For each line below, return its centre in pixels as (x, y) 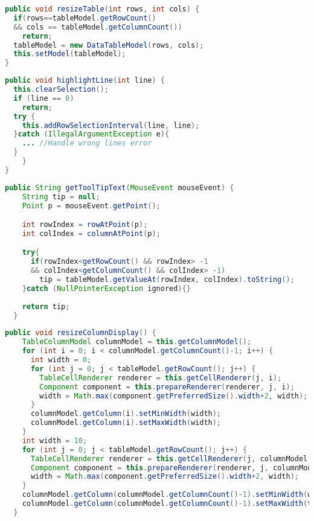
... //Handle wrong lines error (87, 143)
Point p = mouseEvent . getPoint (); (91, 206)
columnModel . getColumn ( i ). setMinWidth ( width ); (126, 414)
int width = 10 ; (55, 440)
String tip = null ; (61, 197)
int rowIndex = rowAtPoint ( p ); (85, 225)
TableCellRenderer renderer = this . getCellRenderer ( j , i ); (161, 378)
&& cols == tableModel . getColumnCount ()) (98, 27)
